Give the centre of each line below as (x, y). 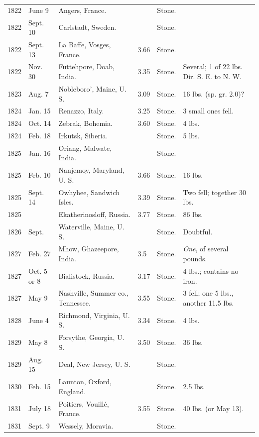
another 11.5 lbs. (208, 302)
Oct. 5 (38, 271)
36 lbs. (193, 342)
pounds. (195, 259)
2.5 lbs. (194, 386)
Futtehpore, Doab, (87, 66)
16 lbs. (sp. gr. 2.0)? (214, 93)
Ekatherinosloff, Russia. (94, 214)
